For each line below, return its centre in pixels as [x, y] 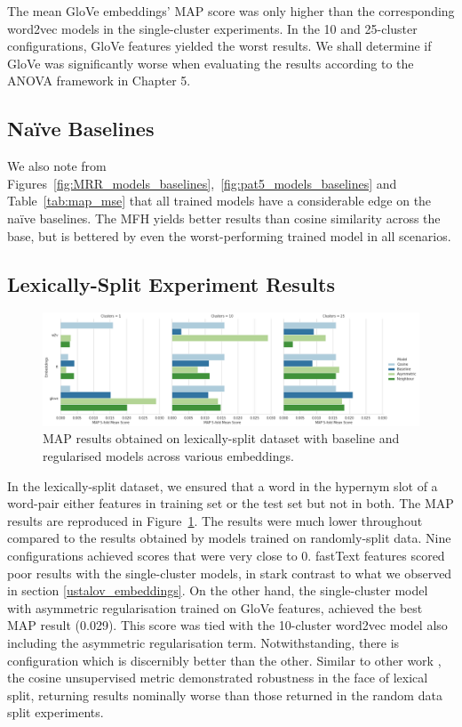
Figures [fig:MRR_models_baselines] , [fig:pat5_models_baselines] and [202, 183]
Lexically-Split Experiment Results [171, 283]
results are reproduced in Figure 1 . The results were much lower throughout [215, 520]
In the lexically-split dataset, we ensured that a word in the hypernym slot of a [223, 485]
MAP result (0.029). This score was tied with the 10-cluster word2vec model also [227, 625]
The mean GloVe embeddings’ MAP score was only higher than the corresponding [231, 11]
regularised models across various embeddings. [168, 456]
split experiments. [56, 712]
